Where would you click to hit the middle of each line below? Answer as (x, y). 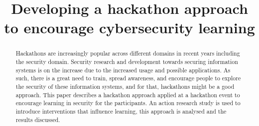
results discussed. (38, 119)
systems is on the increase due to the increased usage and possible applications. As (123, 70)
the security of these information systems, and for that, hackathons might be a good (125, 86)
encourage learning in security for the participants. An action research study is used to (128, 103)
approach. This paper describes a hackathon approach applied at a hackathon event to (128, 94)
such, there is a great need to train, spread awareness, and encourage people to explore (128, 78)
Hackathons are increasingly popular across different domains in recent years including (128, 53)
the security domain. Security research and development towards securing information (127, 62)
